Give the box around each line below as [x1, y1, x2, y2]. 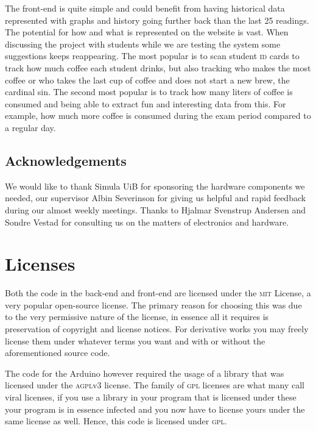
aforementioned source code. [5, 346, 110, 359]
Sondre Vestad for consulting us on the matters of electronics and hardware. [5, 215, 289, 228]
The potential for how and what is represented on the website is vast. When [5, 26, 289, 38]
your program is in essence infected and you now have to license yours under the [5, 402, 305, 415]
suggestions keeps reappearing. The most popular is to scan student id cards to [5, 49, 300, 62]
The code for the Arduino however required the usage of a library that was [5, 366, 284, 379]
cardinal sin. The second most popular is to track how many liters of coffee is [5, 85, 293, 98]
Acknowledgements [5, 151, 127, 169]
